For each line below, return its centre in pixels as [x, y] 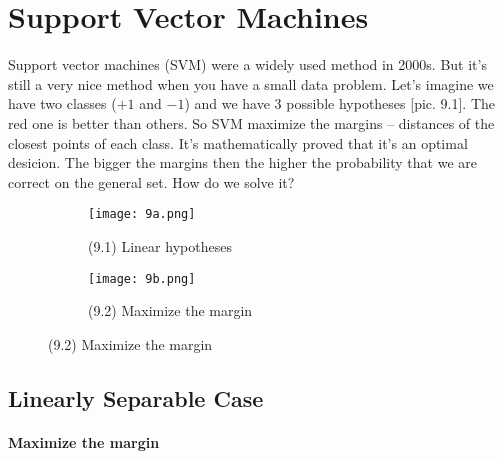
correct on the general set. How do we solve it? [151, 181]
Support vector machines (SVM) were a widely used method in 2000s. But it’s [247, 64]
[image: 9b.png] [142, 278]
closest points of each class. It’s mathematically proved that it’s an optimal [238, 142]
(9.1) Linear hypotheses [160, 245]
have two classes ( [62, 103]
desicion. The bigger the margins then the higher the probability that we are [242, 162]
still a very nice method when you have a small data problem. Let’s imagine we [251, 83]
